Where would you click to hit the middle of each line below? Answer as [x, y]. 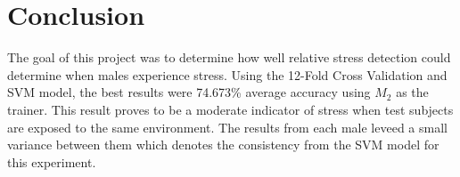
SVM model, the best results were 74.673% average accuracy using [189, 92]
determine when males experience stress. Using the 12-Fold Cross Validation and [227, 74]
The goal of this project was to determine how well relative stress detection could [229, 57]
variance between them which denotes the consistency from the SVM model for [223, 145]
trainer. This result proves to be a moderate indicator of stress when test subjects [230, 109]
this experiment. [52, 161]
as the [412, 92]
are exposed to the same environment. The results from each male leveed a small [227, 127]
